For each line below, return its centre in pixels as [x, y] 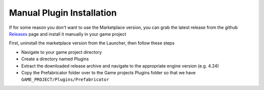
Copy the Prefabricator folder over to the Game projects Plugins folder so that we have [109, 72]
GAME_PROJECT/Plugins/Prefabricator [65, 80]
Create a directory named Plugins [55, 59]
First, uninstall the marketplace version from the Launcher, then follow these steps [92, 43]
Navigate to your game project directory [62, 52]
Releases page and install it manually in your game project [68, 34]
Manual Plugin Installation [63, 13]
